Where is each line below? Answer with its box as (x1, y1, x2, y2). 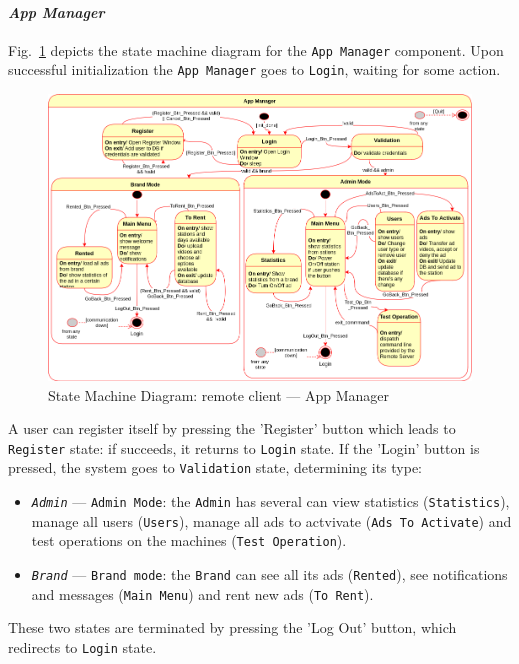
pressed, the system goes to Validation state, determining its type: (8, 457, 423, 478)
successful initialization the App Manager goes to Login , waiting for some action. (8, 59, 501, 80)
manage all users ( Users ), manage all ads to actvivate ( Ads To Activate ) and (31, 510, 512, 531)
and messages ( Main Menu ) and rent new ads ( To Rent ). (31, 583, 374, 604)
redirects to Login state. (8, 636, 157, 657)
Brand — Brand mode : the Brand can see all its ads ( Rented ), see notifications (31, 564, 508, 585)
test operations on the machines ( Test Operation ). (31, 530, 347, 551)
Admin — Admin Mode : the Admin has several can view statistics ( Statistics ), (31, 491, 510, 512)
